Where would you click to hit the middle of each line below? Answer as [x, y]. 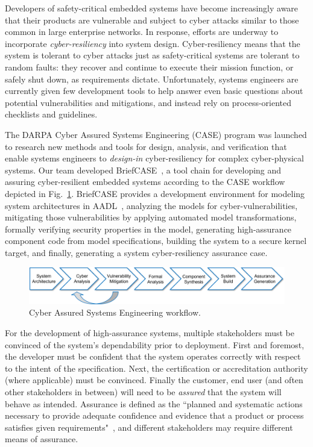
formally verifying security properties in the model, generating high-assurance [148, 229]
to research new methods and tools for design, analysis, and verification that [146, 146]
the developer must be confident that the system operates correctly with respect [153, 356]
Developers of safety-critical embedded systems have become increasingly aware [152, 8]
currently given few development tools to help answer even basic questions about [154, 91]
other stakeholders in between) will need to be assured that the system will [143, 391]
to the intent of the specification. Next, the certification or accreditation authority [156, 368]
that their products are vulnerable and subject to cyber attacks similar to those [152, 20]
